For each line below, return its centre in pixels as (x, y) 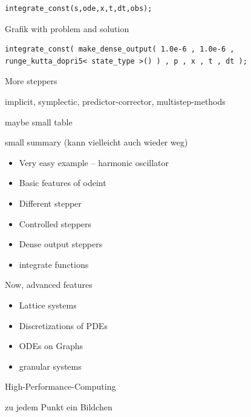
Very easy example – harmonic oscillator (94, 162)
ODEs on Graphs (51, 346)
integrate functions (54, 264)
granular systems (50, 366)
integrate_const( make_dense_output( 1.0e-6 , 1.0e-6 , (120, 49)
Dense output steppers (61, 244)
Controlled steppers (55, 223)
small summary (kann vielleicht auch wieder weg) (96, 142)
